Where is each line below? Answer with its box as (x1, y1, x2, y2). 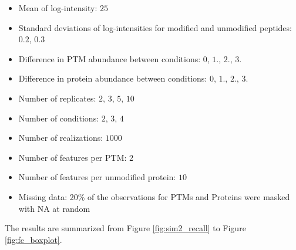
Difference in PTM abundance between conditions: (18, 52, 201, 65)
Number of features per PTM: (18, 151, 127, 163)
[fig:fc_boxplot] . (5, 233, 62, 245)
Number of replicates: (18, 92, 96, 104)
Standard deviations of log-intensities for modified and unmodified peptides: (18, 21, 292, 33)
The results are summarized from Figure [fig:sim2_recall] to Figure (5, 222, 246, 234)
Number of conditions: (18, 112, 99, 124)
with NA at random (18, 202, 90, 214)
